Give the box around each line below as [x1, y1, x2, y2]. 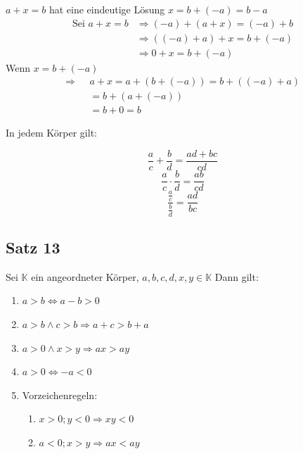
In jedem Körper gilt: [6, 125, 97, 140]
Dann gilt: [214, 269, 259, 284]
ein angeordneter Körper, [31, 269, 139, 284]
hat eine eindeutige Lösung [49, 2, 165, 16]
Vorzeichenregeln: [22, 387, 98, 402]
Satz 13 [6, 237, 60, 258]
